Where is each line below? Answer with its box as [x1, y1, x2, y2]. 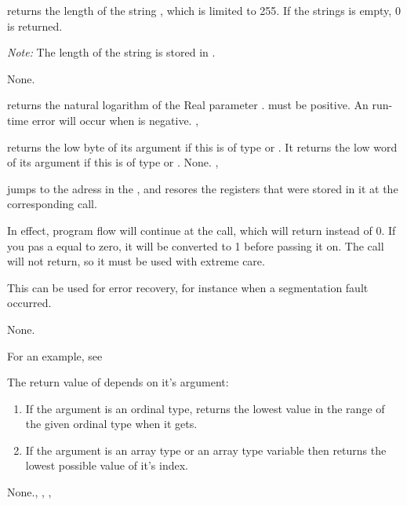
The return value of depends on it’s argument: [7, 374, 229, 390]
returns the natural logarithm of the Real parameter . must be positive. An [7, 97, 369, 113]
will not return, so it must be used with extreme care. [7, 253, 265, 269]
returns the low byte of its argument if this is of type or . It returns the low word [7, 138, 398, 155]
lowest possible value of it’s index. [25, 457, 188, 474]
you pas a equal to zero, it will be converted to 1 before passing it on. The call [7, 237, 384, 254]
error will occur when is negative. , [31, 112, 199, 128]
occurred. [7, 295, 52, 311]
